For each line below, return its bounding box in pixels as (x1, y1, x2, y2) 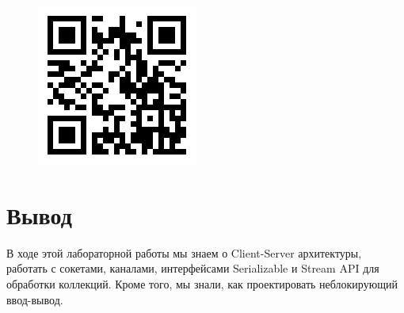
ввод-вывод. (6, 291, 63, 307)
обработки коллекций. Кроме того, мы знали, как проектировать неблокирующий (6, 275, 398, 292)
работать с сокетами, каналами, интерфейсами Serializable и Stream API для (6, 260, 379, 277)
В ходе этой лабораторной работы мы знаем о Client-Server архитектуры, (6, 244, 362, 261)
